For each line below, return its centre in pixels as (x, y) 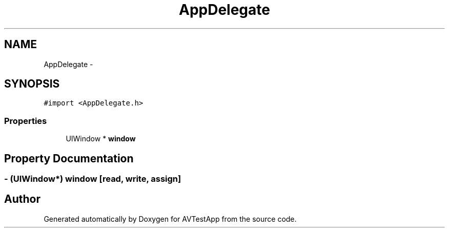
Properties (26, 121)
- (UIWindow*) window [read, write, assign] (93, 179)
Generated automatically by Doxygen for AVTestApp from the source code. (170, 219)
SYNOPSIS (32, 84)
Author (22, 199)
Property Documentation (69, 158)
